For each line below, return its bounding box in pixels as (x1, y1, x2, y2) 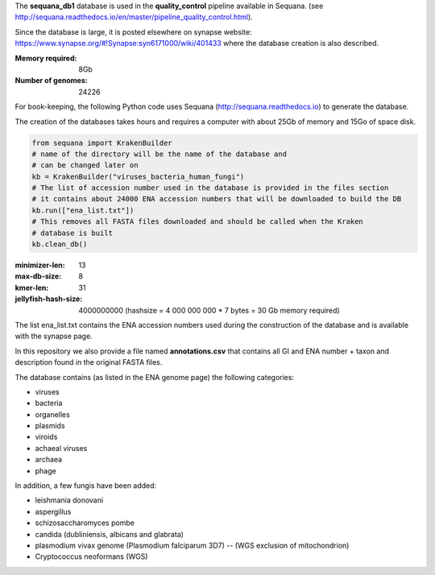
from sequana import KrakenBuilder (31, 138, 172, 147)
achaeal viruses (35, 443, 88, 453)
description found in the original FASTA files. (14, 358, 163, 367)
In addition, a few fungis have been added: (14, 481, 157, 490)
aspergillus (35, 507, 72, 516)
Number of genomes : (14, 76, 88, 85)
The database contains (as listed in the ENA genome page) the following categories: (14, 372, 294, 382)
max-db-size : (14, 271, 62, 281)
